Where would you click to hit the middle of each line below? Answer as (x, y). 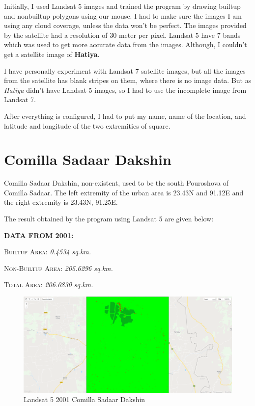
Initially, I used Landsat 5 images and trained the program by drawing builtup (122, 6)
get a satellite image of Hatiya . (52, 54)
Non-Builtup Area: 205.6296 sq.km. (58, 268)
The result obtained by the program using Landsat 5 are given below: (109, 219)
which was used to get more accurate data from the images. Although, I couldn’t (126, 44)
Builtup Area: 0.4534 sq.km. (48, 252)
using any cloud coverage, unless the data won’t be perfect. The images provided (125, 25)
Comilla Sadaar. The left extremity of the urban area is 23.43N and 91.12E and (124, 192)
